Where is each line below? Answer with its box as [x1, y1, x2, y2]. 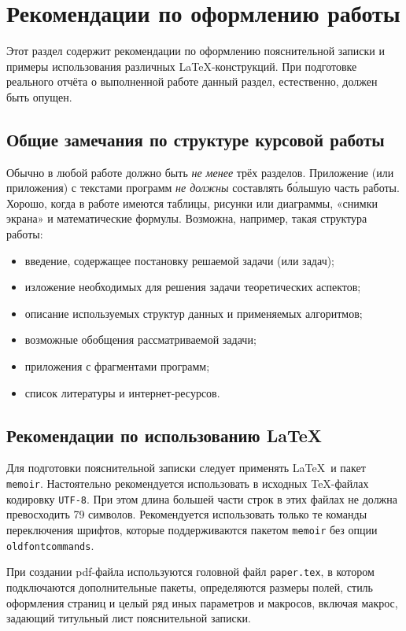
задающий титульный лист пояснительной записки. [6, 610, 251, 626]
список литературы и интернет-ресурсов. [24, 384, 220, 400]
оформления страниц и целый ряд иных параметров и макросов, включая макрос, [6, 594, 398, 611]
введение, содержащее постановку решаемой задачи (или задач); [24, 252, 335, 268]
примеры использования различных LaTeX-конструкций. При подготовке [6, 57, 357, 74]
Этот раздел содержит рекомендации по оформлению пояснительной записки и [6, 42, 386, 59]
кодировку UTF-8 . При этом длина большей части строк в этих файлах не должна [6, 490, 397, 507]
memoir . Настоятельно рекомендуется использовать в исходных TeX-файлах [6, 475, 369, 492]
